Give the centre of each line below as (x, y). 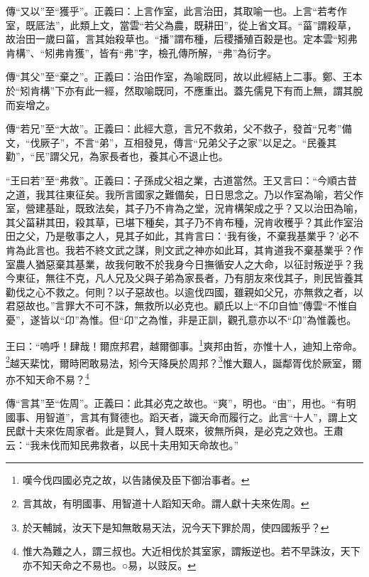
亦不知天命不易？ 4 (48, 378)
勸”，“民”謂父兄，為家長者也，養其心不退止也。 (117, 156)
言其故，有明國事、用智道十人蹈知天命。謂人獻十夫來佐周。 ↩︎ (166, 503)
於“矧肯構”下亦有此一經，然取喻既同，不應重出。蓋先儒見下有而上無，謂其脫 (184, 90)
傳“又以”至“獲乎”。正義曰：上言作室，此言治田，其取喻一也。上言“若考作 (177, 11)
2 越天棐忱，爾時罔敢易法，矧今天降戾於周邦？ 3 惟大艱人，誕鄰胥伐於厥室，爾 (184, 361)
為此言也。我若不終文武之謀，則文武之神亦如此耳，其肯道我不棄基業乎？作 (189, 249)
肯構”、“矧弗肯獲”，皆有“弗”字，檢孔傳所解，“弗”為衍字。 (142, 52)
